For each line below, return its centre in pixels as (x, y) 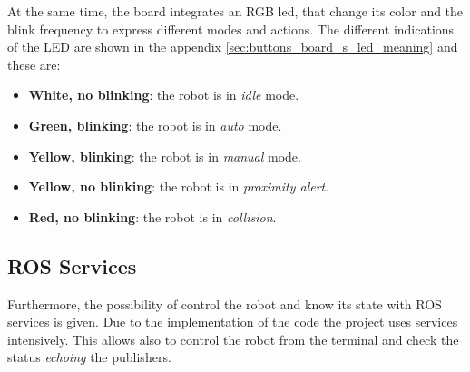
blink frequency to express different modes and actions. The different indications (231, 29)
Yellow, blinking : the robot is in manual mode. (165, 156)
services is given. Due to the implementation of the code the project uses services (233, 322)
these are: (34, 64)
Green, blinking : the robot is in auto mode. (155, 125)
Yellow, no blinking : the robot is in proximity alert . (179, 186)
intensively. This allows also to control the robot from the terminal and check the (233, 339)
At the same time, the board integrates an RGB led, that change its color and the (235, 11)
